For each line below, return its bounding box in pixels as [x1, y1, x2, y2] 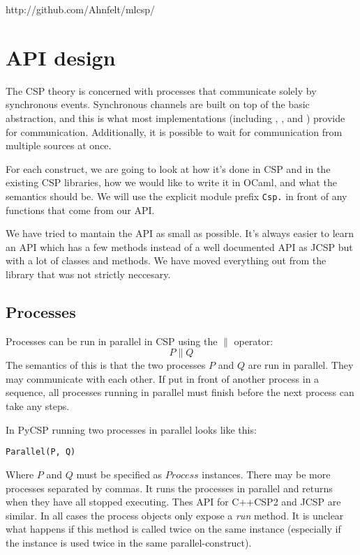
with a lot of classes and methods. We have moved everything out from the [6, 253, 327, 268]
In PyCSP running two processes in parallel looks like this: [6, 422, 257, 436]
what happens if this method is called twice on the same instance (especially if [6, 522, 341, 536]
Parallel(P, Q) [6, 447, 76, 457]
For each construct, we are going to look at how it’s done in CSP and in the [6, 161, 331, 176]
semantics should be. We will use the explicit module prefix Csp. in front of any [6, 188, 347, 203]
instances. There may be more [202, 466, 331, 481]
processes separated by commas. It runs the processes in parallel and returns [6, 480, 333, 495]
